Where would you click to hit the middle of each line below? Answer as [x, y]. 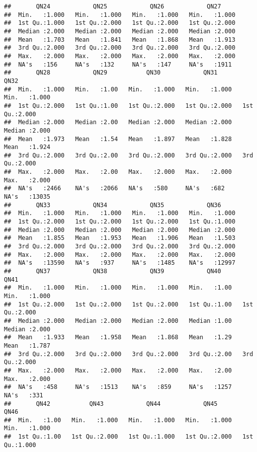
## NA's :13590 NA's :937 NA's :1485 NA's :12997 [120, 263]
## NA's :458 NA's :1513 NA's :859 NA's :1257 [118, 387]
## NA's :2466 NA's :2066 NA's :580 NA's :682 [114, 188]
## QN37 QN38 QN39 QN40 [113, 271]
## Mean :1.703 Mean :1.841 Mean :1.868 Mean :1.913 [120, 39]
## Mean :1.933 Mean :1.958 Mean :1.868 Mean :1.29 [118, 338]
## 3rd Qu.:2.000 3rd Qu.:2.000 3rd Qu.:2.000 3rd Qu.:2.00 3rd [129, 354]
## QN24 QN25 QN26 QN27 [113, 6]
